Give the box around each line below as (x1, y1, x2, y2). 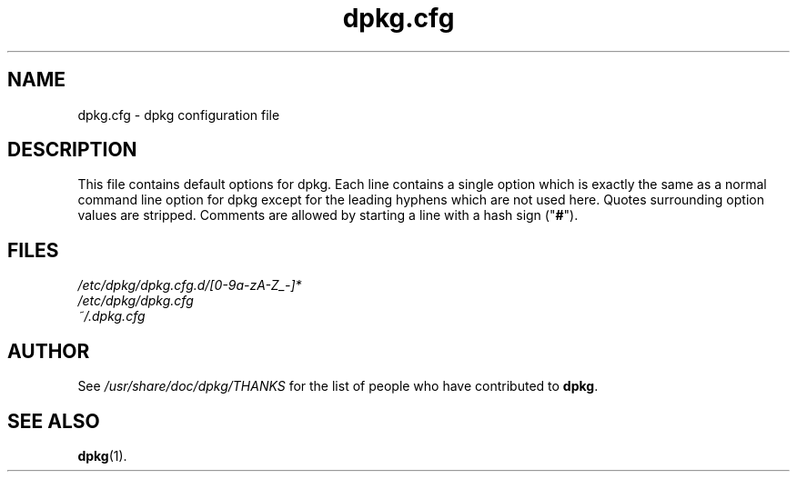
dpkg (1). (77, 447, 127, 464)
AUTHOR (7, 339, 90, 363)
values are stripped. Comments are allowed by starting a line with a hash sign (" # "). (77, 207, 579, 224)
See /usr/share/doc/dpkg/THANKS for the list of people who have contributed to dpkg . (77, 378, 599, 394)
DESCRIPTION (7, 138, 137, 162)
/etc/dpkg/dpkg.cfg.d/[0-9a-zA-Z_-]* (77, 277, 302, 294)
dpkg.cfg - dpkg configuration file (77, 106, 280, 123)
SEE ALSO (7, 409, 100, 433)
